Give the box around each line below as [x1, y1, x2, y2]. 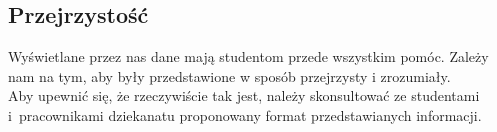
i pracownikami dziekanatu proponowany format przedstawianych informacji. [8, 104, 482, 125]
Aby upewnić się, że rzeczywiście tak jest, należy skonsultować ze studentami [8, 85, 480, 106]
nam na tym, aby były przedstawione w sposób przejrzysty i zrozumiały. [8, 65, 451, 86]
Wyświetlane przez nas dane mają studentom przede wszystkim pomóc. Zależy [8, 46, 489, 67]
